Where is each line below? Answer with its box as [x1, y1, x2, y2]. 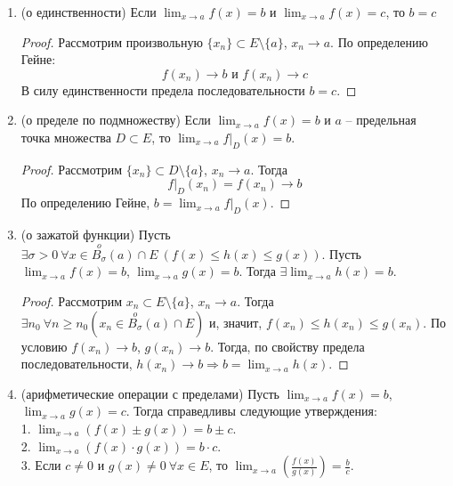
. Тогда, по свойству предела [210, 336, 365, 355]
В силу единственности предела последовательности [20, 80, 305, 99]
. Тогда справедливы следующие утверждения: [125, 401, 377, 420]
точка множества [20, 127, 111, 146]
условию [20, 336, 68, 355]
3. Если [20, 456, 61, 474]
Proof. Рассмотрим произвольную [20, 32, 203, 51]
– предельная [345, 110, 417, 129]
